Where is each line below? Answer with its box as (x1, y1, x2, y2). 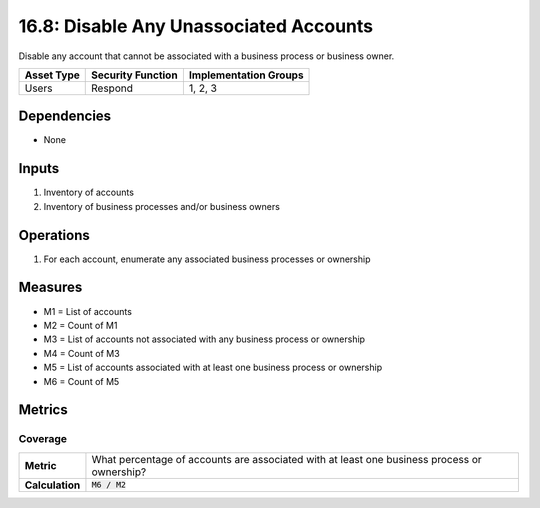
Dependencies (18, 108, 112, 125)
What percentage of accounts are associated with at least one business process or (91, 452, 482, 466)
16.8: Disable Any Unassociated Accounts (18, 15, 374, 37)
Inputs (18, 160, 60, 177)
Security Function (91, 68, 179, 82)
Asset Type (24, 68, 80, 82)
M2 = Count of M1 (43, 319, 118, 331)
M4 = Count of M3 (43, 347, 120, 359)
